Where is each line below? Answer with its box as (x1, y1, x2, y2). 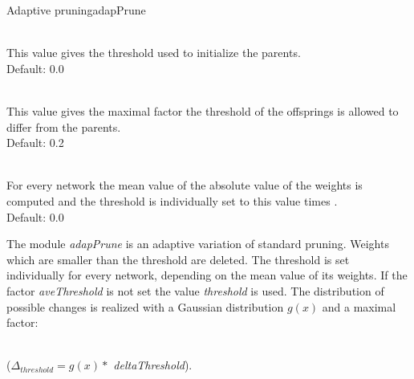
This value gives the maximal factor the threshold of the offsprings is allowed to (6, 102, 399, 119)
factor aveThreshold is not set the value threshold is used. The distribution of (6, 282, 384, 299)
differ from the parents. (6, 118, 121, 135)
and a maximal (322, 298, 396, 315)
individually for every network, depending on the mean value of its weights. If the (6, 267, 408, 283)
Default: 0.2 (6, 134, 64, 151)
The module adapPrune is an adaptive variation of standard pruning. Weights (6, 235, 389, 252)
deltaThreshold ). (113, 357, 193, 373)
